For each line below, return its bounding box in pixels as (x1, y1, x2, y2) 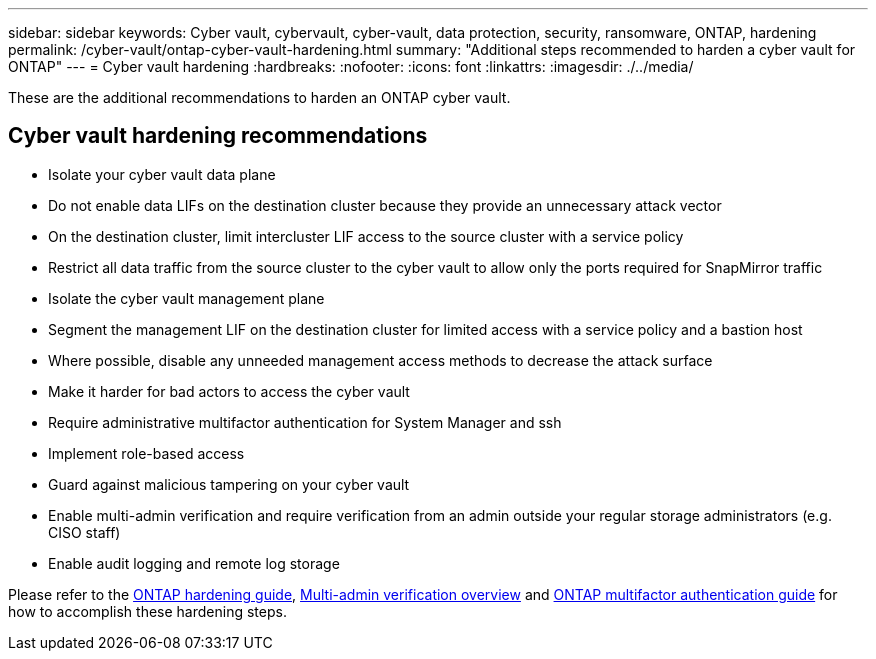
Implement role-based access (48, 444, 245, 462)
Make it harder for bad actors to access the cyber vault (48, 382, 410, 400)
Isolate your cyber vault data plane (48, 165, 276, 183)
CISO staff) (48, 523, 121, 541)
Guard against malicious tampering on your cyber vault (48, 475, 410, 493)
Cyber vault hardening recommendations (8, 123, 428, 149)
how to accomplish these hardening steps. (8, 602, 287, 620)
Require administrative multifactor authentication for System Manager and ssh (48, 413, 562, 431)
